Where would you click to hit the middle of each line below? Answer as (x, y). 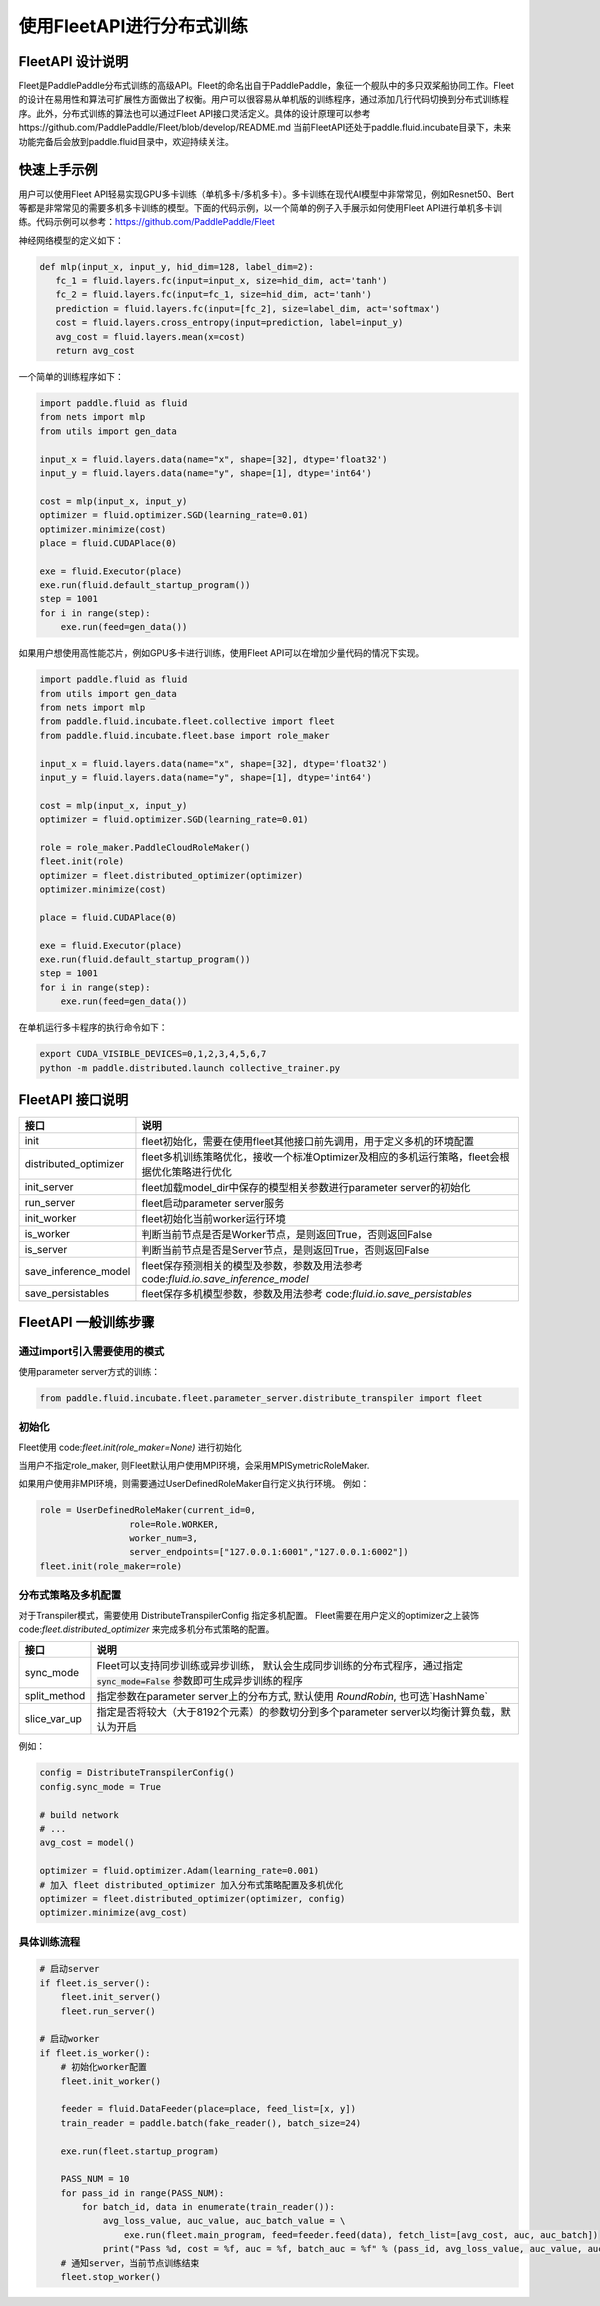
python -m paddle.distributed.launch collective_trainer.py (190, 1068)
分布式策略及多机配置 (70, 1595)
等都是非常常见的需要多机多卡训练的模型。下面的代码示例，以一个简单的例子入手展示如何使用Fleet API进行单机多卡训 (260, 207)
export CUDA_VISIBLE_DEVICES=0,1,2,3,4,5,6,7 (153, 1054)
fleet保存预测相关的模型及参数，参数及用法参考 (252, 1266)
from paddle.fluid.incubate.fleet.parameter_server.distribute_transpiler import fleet (261, 1398)
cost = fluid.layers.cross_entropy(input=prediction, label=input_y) (229, 323)
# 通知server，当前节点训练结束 (130, 2263)
